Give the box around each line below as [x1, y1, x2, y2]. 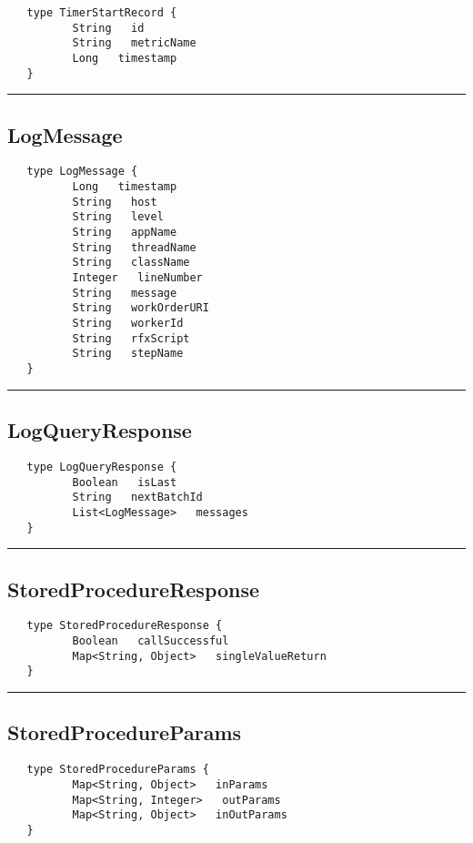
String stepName [72, 347, 184, 361]
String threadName [72, 240, 196, 254]
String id [72, 21, 145, 35]
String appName [72, 226, 177, 239]
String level [72, 210, 164, 224]
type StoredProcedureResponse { [26, 619, 223, 633]
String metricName [72, 36, 196, 50]
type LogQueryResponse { [26, 460, 177, 473]
